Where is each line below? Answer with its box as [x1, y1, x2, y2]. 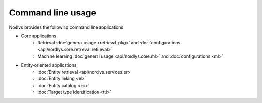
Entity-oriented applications [21, 62, 77, 68]
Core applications [21, 33, 57, 39]
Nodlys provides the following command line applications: [9, 24, 125, 30]
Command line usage [9, 7, 97, 18]
